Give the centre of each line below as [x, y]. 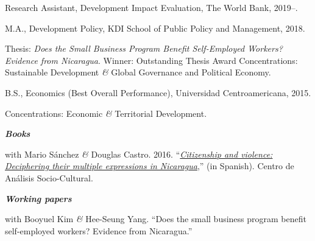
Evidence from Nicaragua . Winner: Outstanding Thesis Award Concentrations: [151, 60]
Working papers [38, 198]
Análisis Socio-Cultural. [49, 177]
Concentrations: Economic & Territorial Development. [106, 113]
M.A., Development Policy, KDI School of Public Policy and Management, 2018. [155, 28]
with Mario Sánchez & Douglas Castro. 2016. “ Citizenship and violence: [139, 154]
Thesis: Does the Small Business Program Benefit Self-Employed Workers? [144, 48]
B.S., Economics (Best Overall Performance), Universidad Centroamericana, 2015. [158, 92]
